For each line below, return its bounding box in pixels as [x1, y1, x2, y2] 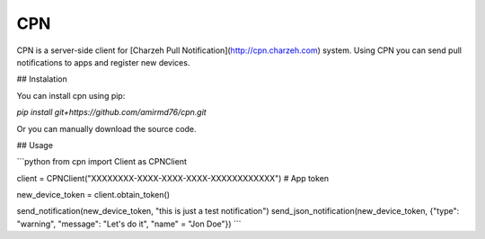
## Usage [16, 139, 54, 150]
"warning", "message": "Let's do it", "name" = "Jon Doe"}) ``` [16, 218, 242, 229]
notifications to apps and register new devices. [16, 57, 190, 67]
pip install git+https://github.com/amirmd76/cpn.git [16, 107, 207, 118]
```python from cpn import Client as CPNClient [16, 156, 188, 167]
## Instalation [16, 74, 67, 84]
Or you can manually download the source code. [16, 123, 197, 134]
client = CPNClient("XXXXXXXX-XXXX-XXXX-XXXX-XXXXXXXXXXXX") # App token [16, 173, 330, 183]
